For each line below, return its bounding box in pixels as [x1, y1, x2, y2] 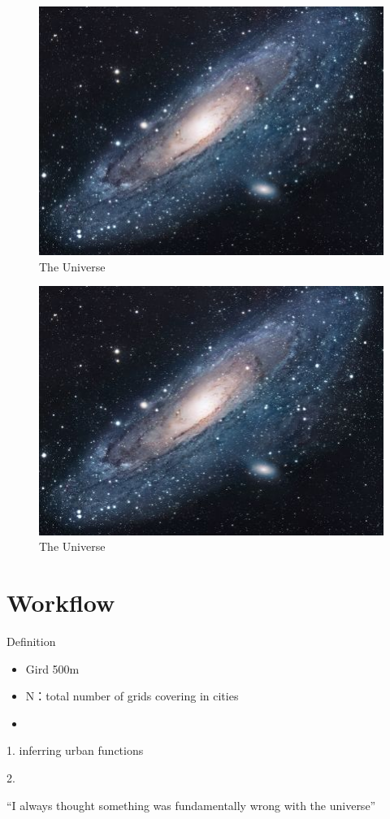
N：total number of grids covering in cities [25, 687, 239, 704]
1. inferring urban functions [6, 742, 144, 759]
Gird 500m [25, 660, 80, 677]
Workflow [6, 586, 115, 619]
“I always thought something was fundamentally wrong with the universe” [6, 796, 376, 813]
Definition [6, 633, 56, 650]
